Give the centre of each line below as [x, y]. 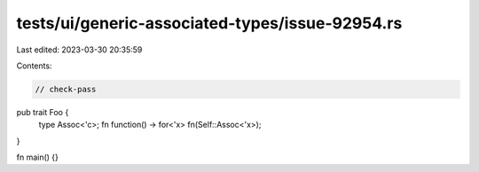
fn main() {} [38, 157]
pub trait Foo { [43, 112]
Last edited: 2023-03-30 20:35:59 [79, 50]
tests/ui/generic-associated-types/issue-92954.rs [209, 23]
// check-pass [66, 89]
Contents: [34, 66]
